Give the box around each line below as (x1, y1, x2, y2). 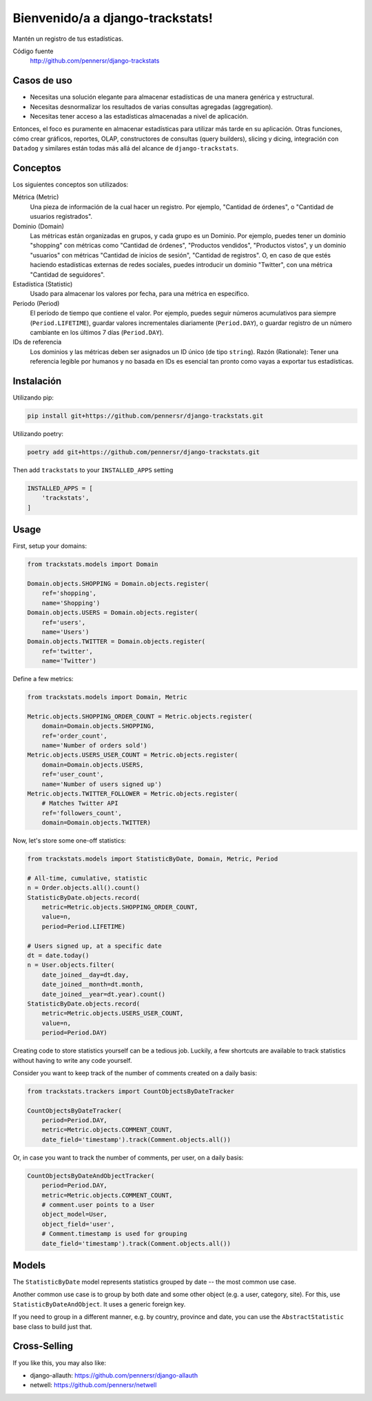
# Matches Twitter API (41, 799, 118, 807)
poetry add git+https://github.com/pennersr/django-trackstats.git (27, 448, 260, 455)
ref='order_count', (41, 732, 108, 740)
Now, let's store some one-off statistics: (12, 836, 127, 845)
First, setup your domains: (12, 542, 87, 550)
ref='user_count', (41, 770, 104, 778)
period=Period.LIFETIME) (41, 922, 126, 930)
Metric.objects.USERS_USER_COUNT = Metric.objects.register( (27, 751, 238, 759)
